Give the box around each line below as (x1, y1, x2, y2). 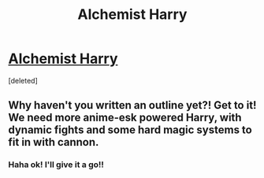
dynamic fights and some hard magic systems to (8, 124, 252, 137)
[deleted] (8, 76, 38, 85)
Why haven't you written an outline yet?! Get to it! (8, 98, 257, 112)
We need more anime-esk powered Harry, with (8, 111, 242, 124)
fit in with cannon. (8, 135, 99, 149)
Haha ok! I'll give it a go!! (8, 159, 105, 170)
